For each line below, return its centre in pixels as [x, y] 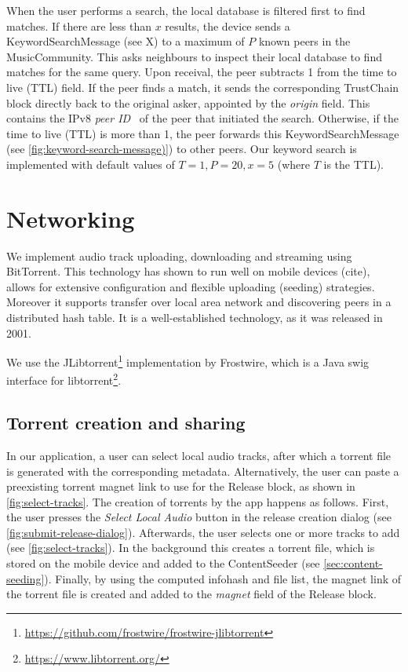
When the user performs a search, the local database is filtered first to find [186, 10]
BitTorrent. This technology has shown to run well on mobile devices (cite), [188, 271]
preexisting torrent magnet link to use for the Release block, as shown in [181, 486]
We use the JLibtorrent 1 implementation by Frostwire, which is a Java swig [188, 361]
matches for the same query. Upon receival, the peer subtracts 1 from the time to [202, 72]
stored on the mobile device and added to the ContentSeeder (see [163, 563]
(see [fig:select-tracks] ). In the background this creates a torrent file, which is [191, 548]
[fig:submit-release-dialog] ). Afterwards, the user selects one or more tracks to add [203, 532]
